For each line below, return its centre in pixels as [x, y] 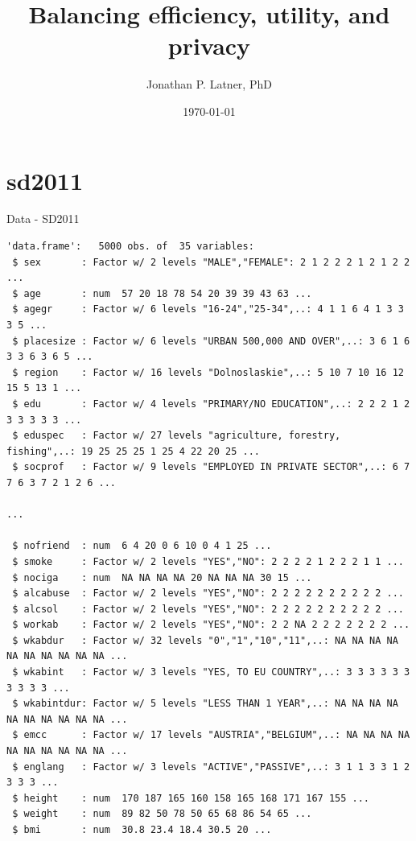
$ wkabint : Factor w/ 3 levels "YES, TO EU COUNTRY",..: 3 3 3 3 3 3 [211, 672]
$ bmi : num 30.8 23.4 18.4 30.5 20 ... [142, 830]
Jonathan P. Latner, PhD [209, 84]
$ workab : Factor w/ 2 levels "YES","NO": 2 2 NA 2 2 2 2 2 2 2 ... [211, 625]
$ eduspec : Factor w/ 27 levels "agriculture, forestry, [177, 436]
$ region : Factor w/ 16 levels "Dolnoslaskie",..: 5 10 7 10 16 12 [208, 372]
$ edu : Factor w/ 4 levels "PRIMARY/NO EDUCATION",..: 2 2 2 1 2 [211, 404]
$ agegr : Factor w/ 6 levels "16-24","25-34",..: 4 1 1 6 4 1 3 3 [208, 309]
